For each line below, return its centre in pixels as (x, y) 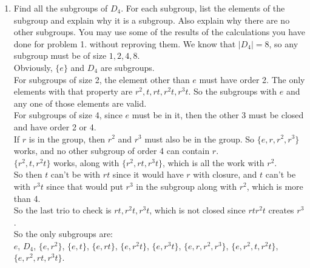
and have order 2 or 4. (55, 126)
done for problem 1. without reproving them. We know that (125, 43)
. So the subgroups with (233, 91)
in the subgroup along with (187, 186)
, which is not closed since (197, 210)
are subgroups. (127, 67)
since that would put (85, 186)
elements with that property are (73, 91)
